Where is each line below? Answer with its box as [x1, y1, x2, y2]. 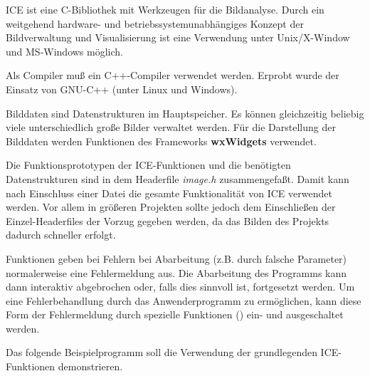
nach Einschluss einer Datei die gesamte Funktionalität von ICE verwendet [6, 185, 332, 200]
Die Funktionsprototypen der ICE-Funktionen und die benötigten [6, 157, 291, 172]
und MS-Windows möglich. [6, 43, 123, 58]
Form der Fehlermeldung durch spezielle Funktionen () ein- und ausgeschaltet [6, 307, 344, 322]
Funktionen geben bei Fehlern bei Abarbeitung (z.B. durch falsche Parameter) [6, 251, 347, 266]
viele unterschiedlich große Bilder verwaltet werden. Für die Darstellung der [6, 120, 336, 135]
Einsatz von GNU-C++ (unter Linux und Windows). [6, 81, 238, 96]
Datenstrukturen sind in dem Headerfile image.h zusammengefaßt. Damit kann [6, 171, 349, 186]
